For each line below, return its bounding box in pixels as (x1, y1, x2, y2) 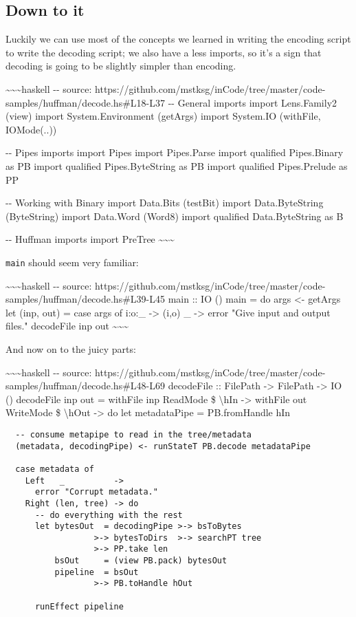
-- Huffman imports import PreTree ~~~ (5, 232, 175, 246)
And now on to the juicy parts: (5, 341, 136, 356)
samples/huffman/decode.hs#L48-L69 (5, 378, 165, 393)
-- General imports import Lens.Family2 (168, 95, 337, 109)
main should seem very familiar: (5, 255, 139, 269)
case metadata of (15, 464, 94, 474)
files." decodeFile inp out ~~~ (5, 318, 129, 333)
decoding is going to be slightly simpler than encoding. (5, 58, 236, 73)
